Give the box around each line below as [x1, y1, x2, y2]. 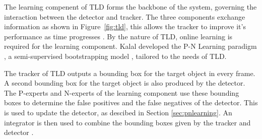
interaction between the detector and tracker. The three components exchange [4, 11, 245, 22]
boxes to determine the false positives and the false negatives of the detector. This [4, 97, 258, 108]
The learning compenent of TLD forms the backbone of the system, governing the [4, 2, 257, 12]
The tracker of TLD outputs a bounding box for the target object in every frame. [4, 67, 255, 78]
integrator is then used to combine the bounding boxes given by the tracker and [4, 117, 251, 127]
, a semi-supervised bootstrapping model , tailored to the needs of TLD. [4, 50, 227, 61]
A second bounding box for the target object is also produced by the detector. [4, 78, 245, 88]
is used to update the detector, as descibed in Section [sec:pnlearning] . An [4, 107, 232, 117]
